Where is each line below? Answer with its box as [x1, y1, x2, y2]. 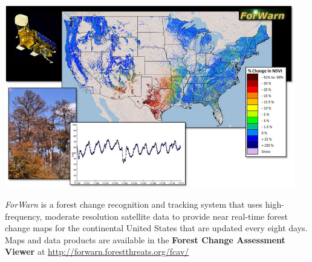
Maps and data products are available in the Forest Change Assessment [5, 233, 285, 246]
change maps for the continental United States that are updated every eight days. [5, 222, 308, 234]
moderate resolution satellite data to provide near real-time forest [45, 209, 288, 222]
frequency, [5, 209, 42, 222]
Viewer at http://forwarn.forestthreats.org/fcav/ [5, 245, 189, 258]
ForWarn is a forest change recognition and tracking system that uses [5, 197, 263, 210]
